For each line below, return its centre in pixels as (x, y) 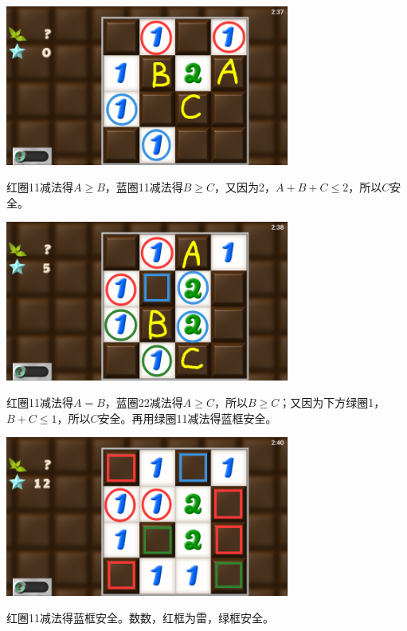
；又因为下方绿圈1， (332, 402)
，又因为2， (245, 187)
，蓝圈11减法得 (144, 187)
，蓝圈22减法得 (144, 402)
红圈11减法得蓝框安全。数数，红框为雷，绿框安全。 (140, 618)
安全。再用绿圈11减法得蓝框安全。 (188, 418)
